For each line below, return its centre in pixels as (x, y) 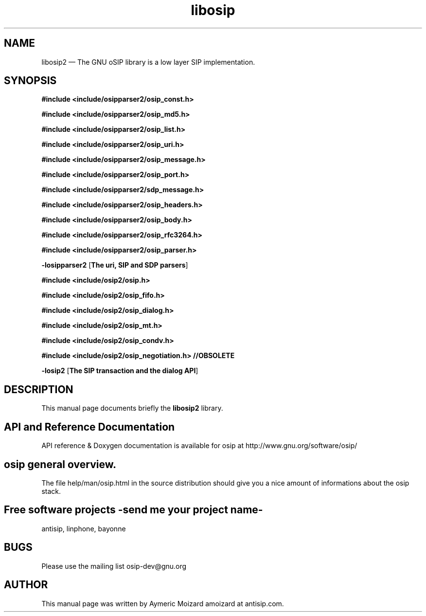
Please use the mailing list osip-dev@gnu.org (114, 566)
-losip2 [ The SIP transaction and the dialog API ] (120, 371)
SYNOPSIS (30, 81)
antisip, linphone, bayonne (84, 528)
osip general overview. (60, 464)
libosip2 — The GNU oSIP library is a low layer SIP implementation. (148, 62)
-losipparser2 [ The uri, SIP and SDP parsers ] (115, 265)
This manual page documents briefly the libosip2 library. (132, 408)
